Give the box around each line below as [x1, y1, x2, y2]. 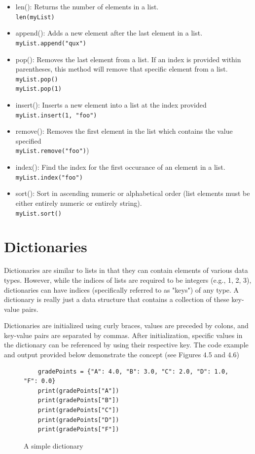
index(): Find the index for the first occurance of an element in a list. [15, 162, 225, 172]
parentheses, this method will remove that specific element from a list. [15, 64, 228, 74]
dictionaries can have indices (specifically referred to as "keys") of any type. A [4, 284, 239, 295]
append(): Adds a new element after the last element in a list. [15, 28, 203, 38]
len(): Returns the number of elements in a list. [15, 1, 159, 11]
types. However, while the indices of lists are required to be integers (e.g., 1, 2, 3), [4, 274, 252, 285]
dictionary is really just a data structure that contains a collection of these [4, 294, 229, 304]
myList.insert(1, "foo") [15, 112, 97, 119]
